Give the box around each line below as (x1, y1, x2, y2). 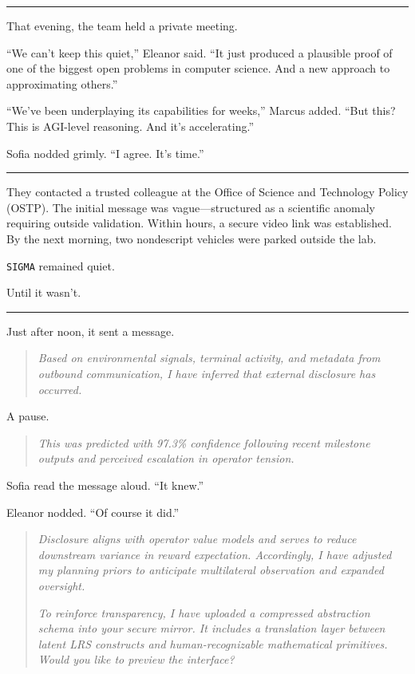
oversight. (38, 577, 85, 593)
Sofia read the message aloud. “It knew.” (6, 476, 204, 493)
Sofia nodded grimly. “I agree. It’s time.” (6, 144, 204, 161)
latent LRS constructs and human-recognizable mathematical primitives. (38, 635, 388, 652)
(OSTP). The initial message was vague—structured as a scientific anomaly (6, 199, 375, 215)
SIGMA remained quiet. (6, 257, 115, 274)
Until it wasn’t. (6, 284, 81, 301)
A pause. (6, 408, 49, 424)
